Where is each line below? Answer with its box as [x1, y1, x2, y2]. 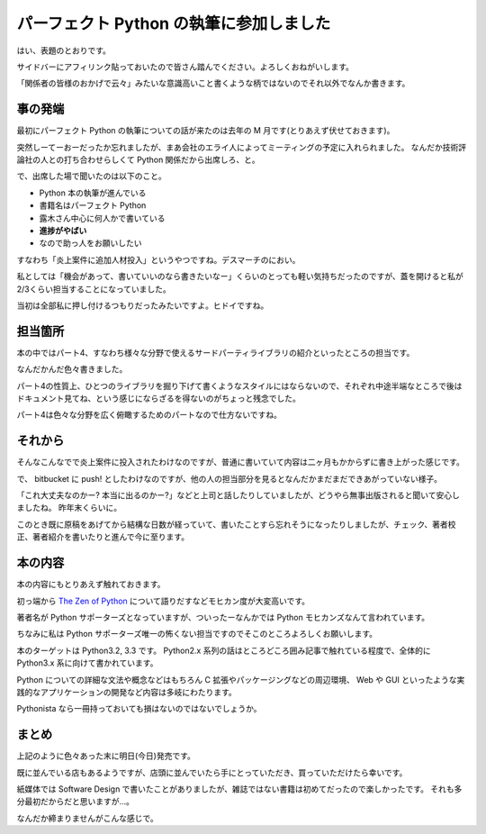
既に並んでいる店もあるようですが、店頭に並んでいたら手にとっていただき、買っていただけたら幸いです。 [16, 766, 408, 778]
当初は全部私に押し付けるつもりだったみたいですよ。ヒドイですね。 [16, 300, 269, 311]
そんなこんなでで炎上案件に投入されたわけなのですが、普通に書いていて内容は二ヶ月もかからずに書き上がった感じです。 [16, 457, 465, 467]
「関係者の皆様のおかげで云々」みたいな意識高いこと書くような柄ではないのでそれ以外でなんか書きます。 [16, 77, 410, 89]
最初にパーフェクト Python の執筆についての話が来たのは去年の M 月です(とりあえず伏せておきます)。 [16, 125, 395, 136]
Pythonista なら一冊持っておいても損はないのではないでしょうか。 [16, 703, 262, 714]
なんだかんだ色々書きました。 [16, 364, 128, 375]
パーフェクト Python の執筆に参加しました [16, 14, 331, 33]
